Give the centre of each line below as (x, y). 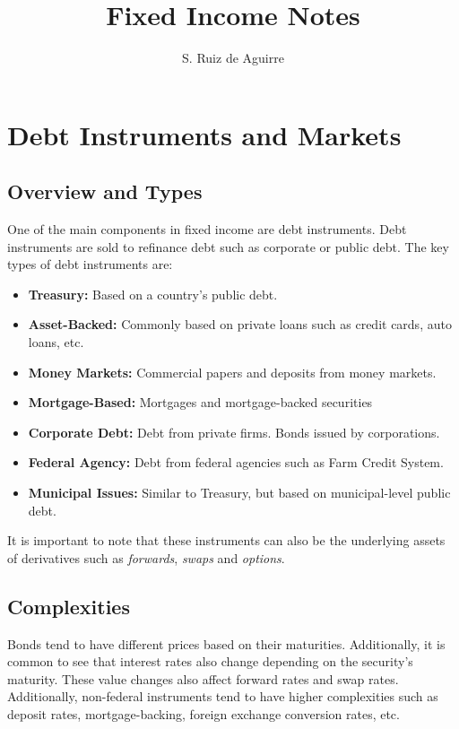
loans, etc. (56, 342)
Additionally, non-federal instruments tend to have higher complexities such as (223, 696)
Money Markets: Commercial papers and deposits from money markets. (232, 372)
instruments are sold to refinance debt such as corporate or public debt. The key (228, 246)
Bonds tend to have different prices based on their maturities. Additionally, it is (226, 643)
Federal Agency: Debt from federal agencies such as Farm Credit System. (236, 462)
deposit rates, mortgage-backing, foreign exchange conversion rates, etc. (204, 714)
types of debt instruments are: (90, 264)
